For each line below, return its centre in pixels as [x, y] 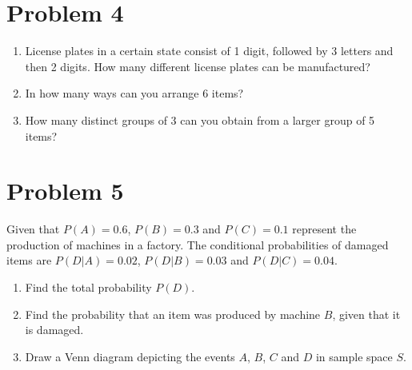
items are [29, 260]
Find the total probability [88, 287]
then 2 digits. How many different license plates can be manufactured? [198, 66]
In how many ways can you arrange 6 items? [134, 93]
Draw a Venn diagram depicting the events [130, 356]
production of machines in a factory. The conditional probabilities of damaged [198, 244]
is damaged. [54, 330]
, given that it [366, 314]
